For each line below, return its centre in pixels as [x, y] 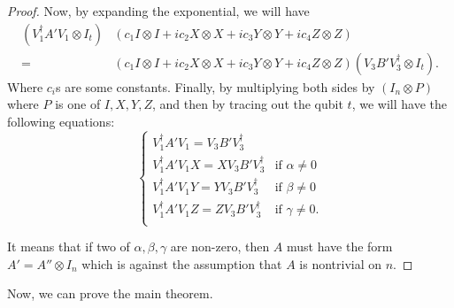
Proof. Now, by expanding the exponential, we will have [158, 11]
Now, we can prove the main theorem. [110, 293]
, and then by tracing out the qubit [248, 104]
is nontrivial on [341, 263]
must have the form [339, 246]
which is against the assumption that [182, 263]
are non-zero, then [220, 246]
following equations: [61, 121]
